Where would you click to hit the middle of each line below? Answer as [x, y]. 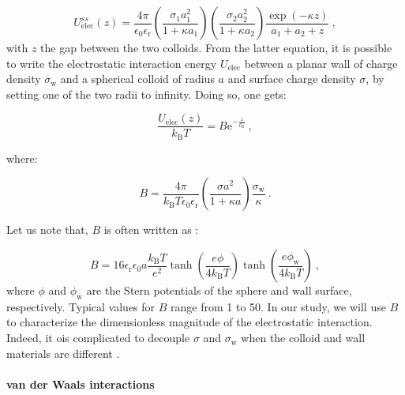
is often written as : [151, 229]
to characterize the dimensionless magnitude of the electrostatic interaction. [189, 322]
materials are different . [63, 353]
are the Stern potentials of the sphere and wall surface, [219, 290]
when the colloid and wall [303, 338]
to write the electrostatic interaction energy [112, 63]
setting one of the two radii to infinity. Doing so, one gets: [146, 94]
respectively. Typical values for [81, 306]
